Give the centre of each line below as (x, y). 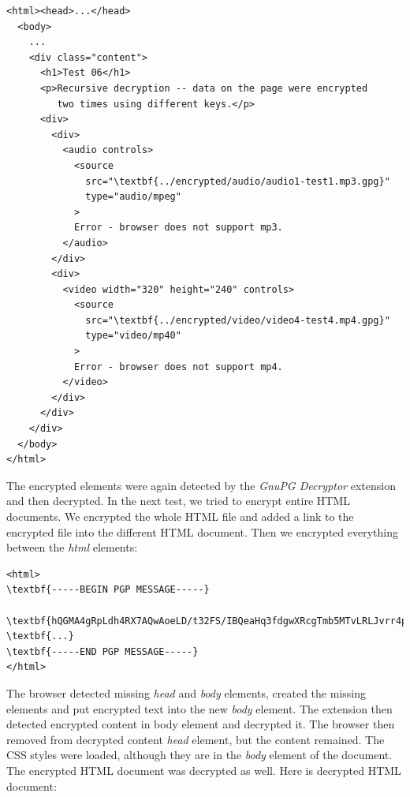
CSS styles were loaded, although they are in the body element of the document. (199, 755)
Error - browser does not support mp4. (178, 367)
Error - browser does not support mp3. (178, 228)
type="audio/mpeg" (133, 197)
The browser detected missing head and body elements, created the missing (186, 692)
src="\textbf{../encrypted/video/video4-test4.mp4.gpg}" (238, 320)
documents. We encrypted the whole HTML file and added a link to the (180, 516)
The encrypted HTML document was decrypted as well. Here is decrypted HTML (204, 770)
